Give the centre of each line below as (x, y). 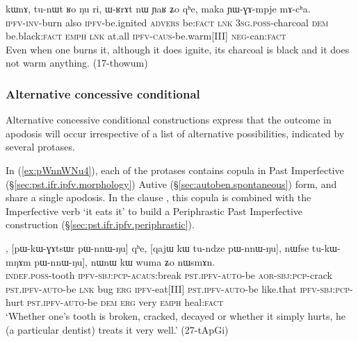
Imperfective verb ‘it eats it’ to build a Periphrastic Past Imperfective (154, 211)
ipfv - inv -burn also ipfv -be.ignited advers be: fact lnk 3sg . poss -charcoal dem (167, 22)
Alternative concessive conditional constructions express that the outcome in (169, 120)
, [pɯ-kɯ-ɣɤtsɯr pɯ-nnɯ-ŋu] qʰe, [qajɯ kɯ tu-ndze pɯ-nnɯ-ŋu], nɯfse (157, 247)
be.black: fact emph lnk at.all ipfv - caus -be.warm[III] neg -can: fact (146, 36)
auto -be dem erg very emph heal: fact (144, 302)
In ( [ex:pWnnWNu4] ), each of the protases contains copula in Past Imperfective (175, 170)
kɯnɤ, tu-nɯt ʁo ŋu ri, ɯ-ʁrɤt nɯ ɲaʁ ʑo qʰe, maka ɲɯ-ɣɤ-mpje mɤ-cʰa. (158, 8)
